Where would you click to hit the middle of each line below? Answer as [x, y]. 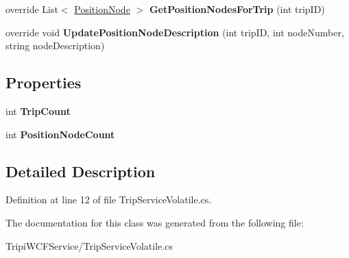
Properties [44, 82]
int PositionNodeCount [60, 134]
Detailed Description [81, 171]
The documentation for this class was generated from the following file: [155, 222]
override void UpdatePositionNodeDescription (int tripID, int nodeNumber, [175, 32]
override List [32, 9]
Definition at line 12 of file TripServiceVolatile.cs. [109, 199]
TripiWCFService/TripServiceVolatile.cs [89, 245]
